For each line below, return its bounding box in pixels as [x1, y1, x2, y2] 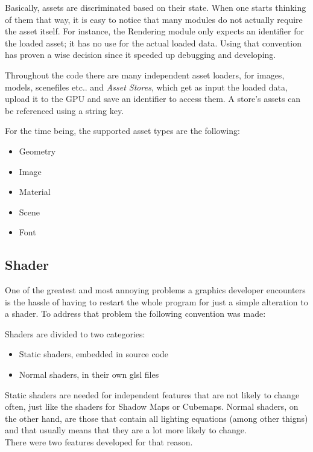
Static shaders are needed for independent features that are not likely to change [5, 388, 300, 401]
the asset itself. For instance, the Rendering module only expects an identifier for [5, 25, 304, 37]
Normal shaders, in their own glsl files [19, 368, 159, 381]
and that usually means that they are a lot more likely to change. [5, 424, 247, 436]
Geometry [19, 144, 56, 157]
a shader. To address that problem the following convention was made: [5, 307, 266, 320]
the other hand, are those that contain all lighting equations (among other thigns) [5, 412, 308, 424]
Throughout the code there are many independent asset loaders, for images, [5, 68, 285, 81]
